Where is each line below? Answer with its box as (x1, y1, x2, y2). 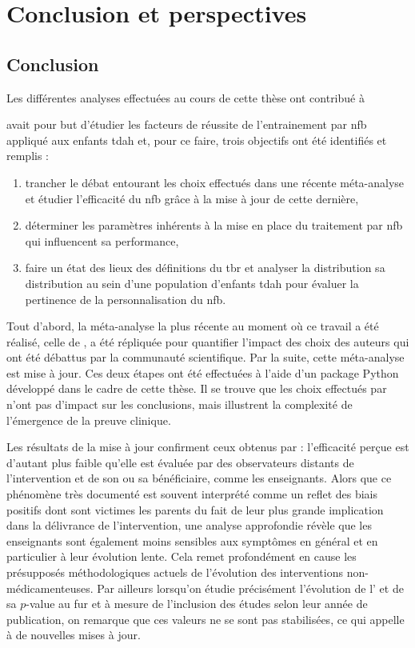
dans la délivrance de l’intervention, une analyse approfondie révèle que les (6, 517, 372, 534)
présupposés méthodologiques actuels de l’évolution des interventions (6, 564, 344, 581)
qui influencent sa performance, (25, 232, 179, 249)
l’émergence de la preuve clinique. (6, 411, 171, 428)
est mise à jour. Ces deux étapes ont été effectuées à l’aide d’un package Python (6, 364, 399, 381)
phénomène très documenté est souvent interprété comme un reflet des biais (6, 486, 378, 502)
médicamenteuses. (6, 579, 94, 596)
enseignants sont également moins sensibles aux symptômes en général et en (6, 532, 378, 549)
